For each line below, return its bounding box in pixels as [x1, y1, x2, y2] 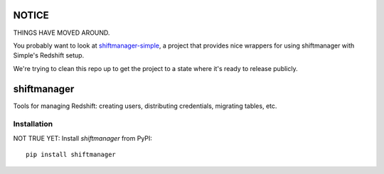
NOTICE [13, 9, 49, 21]
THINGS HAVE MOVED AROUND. [13, 28, 110, 37]
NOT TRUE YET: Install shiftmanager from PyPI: [13, 134, 153, 142]
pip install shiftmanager [26, 151, 117, 159]
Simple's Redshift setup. [13, 51, 85, 60]
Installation [13, 119, 53, 129]
